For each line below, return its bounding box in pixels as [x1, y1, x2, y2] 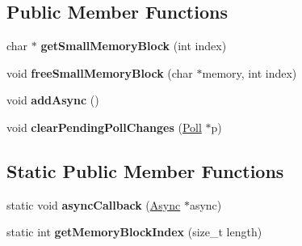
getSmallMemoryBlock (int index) [40, 37, 227, 54]
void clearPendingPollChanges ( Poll [6, 118, 202, 135]
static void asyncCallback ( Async [6, 196, 181, 213]
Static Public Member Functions [6, 158, 284, 183]
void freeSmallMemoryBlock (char [6, 64, 193, 81]
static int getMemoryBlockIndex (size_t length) [6, 223, 262, 240]
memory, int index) [202, 64, 297, 81]
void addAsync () [6, 91, 99, 108]
